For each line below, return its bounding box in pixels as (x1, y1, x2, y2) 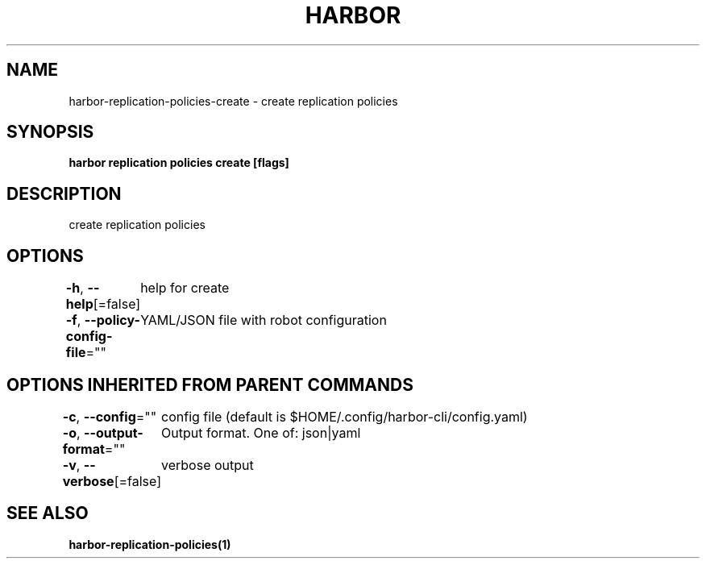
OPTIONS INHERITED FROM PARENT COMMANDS (6, 374, 413, 395)
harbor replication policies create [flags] (69, 156, 289, 170)
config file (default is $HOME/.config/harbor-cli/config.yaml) (161, 408, 528, 425)
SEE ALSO (6, 503, 89, 524)
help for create (140, 280, 230, 297)
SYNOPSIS (6, 122, 94, 143)
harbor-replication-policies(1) (69, 537, 231, 551)
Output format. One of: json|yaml (161, 424, 361, 441)
